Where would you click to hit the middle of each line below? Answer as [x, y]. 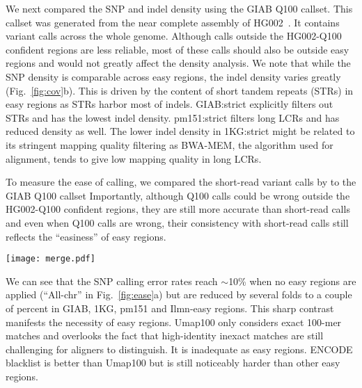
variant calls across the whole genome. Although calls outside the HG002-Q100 [174, 36]
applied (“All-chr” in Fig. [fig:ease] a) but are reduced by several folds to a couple [179, 294]
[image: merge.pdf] [50, 259]
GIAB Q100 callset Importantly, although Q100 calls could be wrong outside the [178, 195]
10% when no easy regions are [292, 281]
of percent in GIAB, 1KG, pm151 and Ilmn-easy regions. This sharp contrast [170, 308]
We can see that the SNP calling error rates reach [112, 281]
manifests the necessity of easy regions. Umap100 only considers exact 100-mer [174, 322]
